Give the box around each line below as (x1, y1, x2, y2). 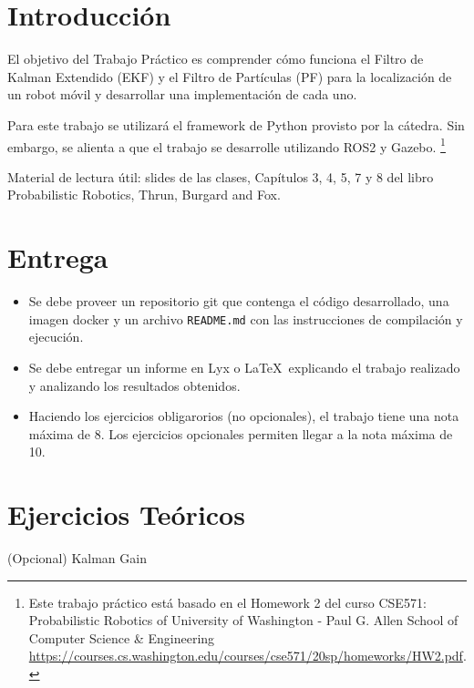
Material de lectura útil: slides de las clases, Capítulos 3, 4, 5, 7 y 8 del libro (7, 167, 434, 186)
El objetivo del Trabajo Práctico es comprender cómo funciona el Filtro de (7, 49, 424, 68)
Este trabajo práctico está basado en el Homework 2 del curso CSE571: (28, 592, 427, 611)
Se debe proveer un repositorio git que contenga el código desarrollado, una (28, 292, 449, 311)
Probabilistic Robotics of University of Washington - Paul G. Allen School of (28, 611, 459, 630)
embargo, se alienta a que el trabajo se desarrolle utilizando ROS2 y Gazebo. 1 (7, 134, 446, 156)
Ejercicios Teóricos (7, 496, 245, 533)
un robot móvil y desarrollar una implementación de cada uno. (7, 85, 357, 104)
